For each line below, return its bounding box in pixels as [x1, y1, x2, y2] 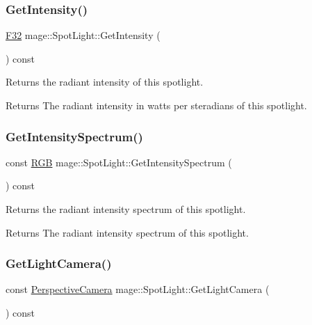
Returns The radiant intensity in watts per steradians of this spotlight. [6, 98, 307, 112]
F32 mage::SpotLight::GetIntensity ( [6, 28, 161, 42]
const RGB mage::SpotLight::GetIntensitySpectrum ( [6, 154, 232, 169]
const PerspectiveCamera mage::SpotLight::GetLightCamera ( [6, 282, 270, 296]
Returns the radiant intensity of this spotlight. [6, 74, 204, 89]
